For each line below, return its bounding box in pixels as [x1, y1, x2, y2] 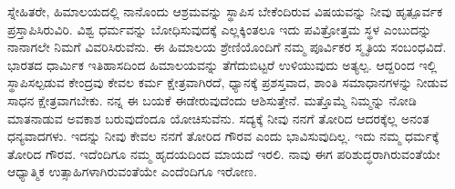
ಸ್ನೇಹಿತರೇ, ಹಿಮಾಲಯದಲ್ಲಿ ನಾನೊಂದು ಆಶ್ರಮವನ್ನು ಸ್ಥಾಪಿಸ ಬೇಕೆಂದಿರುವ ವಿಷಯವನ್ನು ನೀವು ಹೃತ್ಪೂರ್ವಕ [7, 2, 443, 20]
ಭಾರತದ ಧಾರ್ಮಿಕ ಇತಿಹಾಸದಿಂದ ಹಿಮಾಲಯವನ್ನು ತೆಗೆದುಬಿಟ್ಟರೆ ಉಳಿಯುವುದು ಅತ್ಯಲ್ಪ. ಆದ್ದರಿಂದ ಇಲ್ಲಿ [7, 55, 438, 74]
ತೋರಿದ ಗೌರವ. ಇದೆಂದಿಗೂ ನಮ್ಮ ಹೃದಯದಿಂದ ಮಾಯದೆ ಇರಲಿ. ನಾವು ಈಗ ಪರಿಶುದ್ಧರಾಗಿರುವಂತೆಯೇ [7, 144, 440, 163]
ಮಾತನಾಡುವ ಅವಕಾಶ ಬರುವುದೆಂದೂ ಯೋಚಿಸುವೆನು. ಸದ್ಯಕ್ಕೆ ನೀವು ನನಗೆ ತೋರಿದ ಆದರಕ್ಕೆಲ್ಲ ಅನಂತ [7, 108, 429, 127]
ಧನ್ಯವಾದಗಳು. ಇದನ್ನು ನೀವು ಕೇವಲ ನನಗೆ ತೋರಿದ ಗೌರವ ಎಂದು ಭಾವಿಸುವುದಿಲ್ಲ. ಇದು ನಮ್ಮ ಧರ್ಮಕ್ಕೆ [7, 126, 439, 145]
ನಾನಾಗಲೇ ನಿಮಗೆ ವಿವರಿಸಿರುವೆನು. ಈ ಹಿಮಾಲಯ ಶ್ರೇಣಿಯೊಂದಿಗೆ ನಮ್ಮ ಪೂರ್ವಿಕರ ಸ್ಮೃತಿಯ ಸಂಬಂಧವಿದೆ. [7, 37, 447, 56]
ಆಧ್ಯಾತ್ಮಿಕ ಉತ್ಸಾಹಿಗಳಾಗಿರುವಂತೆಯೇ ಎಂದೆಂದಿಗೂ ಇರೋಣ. [7, 162, 257, 181]
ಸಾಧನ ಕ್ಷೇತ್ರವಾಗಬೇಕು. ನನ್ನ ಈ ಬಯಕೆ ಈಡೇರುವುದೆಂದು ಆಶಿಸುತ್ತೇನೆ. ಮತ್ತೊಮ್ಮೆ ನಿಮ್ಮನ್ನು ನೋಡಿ [7, 90, 417, 109]
